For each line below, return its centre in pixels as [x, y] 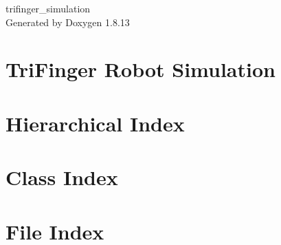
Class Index [62, 177]
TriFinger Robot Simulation [140, 69]
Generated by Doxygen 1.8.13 [68, 22]
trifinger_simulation [48, 8]
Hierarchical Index [95, 123]
